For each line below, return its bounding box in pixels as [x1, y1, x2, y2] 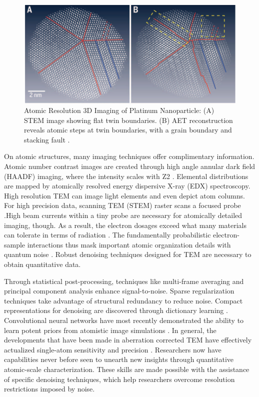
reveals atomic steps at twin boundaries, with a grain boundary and [24, 124, 232, 135]
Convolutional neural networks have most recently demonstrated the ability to [4, 314, 244, 325]
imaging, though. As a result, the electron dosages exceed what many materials [4, 219, 247, 230]
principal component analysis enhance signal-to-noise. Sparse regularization [4, 285, 234, 296]
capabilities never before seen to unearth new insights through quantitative [4, 354, 233, 364]
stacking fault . [24, 134, 70, 144]
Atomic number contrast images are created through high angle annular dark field [4, 161, 255, 171]
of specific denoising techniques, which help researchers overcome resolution [4, 373, 235, 384]
